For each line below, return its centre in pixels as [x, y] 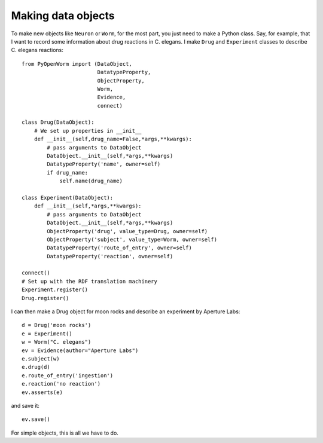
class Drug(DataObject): [58, 122]
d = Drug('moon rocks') [57, 325]
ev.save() [36, 419]
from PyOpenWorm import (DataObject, [77, 64]
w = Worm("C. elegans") [57, 342]
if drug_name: [68, 172]
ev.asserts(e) [42, 392]
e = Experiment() [47, 334]
